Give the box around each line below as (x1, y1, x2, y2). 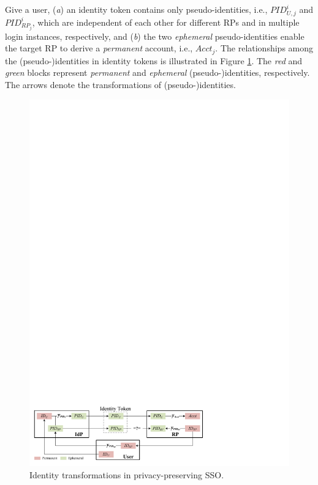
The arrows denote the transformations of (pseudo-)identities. (5, 78, 236, 91)
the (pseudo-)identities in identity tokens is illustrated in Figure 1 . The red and (5, 54, 303, 67)
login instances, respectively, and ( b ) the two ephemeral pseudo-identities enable (5, 29, 305, 42)
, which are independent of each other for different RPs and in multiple (32, 15, 300, 28)
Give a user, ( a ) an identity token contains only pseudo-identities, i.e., (5, 3, 268, 15)
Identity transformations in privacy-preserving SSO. (29, 468, 224, 481)
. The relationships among (215, 42, 314, 54)
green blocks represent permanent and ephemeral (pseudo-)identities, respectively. (5, 66, 310, 79)
